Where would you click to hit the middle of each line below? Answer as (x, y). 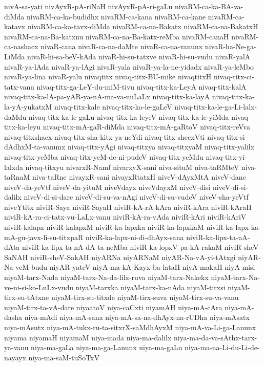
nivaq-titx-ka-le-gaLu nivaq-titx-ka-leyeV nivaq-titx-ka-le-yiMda (129, 116)
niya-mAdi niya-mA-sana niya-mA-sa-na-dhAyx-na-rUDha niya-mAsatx (137, 317)
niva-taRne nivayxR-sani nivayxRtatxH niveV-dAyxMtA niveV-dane (139, 177)
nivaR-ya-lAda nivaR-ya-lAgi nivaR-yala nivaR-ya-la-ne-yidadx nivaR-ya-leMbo (129, 66)
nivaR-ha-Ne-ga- (230, 46)
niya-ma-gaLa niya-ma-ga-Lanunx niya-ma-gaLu (107, 347)
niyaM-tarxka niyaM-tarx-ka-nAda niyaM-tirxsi (150, 287)
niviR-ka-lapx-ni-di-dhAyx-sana (135, 237)
